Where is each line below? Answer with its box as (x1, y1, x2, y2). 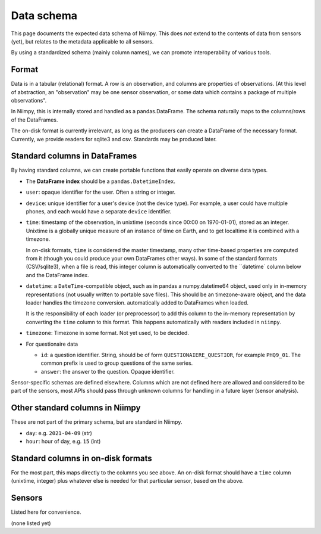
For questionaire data (26, 340, 78, 347)
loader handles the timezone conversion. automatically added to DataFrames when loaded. (26, 299, 249, 306)
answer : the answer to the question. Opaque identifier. (40, 368, 175, 375)
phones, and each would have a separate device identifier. (26, 208, 172, 215)
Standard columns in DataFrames (11, 151, 137, 161)
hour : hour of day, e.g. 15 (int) (26, 438, 101, 445)
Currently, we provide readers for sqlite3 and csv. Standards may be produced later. (11, 135, 217, 142)
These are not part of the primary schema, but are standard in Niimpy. (11, 418, 182, 426)
